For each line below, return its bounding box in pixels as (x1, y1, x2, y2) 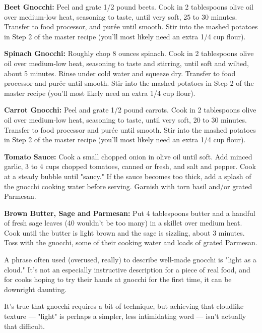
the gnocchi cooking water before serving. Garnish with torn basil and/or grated (4, 181, 252, 191)
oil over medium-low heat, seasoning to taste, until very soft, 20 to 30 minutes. (4, 114, 247, 125)
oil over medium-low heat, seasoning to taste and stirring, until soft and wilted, (4, 58, 249, 68)
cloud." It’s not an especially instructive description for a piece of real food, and (4, 264, 250, 274)
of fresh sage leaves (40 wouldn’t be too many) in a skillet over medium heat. (4, 217, 242, 228)
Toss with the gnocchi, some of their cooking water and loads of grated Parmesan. (4, 237, 257, 248)
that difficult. (4, 320, 45, 331)
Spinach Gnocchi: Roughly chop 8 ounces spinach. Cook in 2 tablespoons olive (4, 48, 254, 59)
